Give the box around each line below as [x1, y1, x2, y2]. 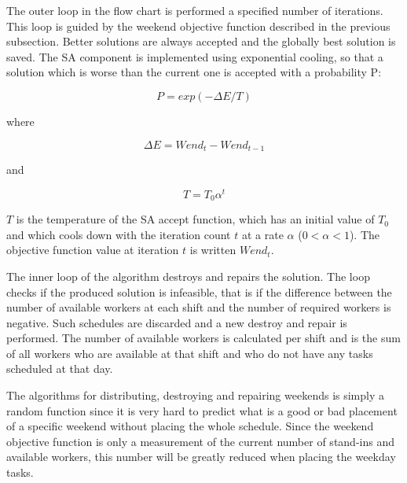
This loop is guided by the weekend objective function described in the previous [6, 17, 390, 34]
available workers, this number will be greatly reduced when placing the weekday [6, 448, 396, 465]
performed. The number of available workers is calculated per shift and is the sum [6, 330, 401, 346]
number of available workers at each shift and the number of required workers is [6, 299, 391, 315]
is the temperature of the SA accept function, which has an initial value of [16, 211, 375, 227]
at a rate [241, 226, 284, 242]
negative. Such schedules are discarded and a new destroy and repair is [6, 314, 347, 330]
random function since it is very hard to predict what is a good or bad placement [6, 402, 398, 418]
